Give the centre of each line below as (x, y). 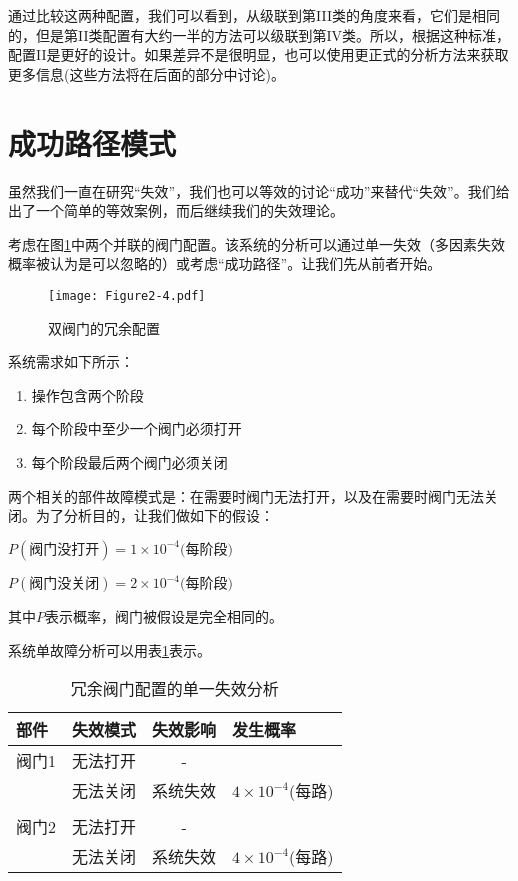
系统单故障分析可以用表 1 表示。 (109, 649)
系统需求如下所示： (71, 361)
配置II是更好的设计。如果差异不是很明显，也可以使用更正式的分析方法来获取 (258, 54)
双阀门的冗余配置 (104, 327)
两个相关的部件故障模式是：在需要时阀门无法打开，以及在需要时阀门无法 (246, 495)
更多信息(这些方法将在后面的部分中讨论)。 (146, 73)
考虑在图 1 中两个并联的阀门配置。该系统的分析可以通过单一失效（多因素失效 (256, 243)
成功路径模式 (92, 142)
